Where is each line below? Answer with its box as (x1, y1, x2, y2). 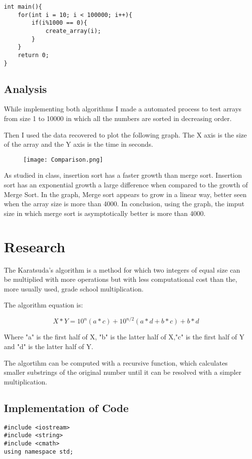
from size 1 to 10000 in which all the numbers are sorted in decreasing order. (4, 113, 232, 123)
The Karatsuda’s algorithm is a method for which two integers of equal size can (4, 264, 240, 275)
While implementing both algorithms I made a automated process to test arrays (4, 104, 242, 114)
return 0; (17, 51, 49, 59)
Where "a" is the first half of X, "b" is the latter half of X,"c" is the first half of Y (4, 332, 245, 342)
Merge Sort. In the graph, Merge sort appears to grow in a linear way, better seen (4, 189, 247, 199)
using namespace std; (4, 448, 74, 455)
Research (4, 236, 65, 256)
